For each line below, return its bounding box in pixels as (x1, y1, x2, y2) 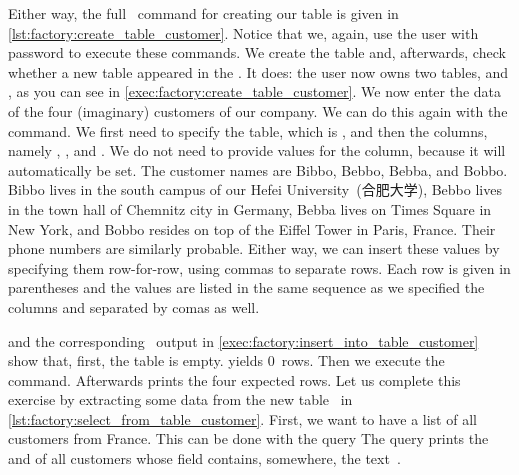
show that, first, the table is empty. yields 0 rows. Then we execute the (8, 350, 445, 371)
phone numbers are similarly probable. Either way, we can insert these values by (8, 238, 500, 259)
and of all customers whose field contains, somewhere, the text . (8, 448, 401, 469)
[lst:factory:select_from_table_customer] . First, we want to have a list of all (8, 408, 477, 429)
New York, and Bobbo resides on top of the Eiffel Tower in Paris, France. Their (8, 218, 496, 239)
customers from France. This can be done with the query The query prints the (8, 428, 489, 449)
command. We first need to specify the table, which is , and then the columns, (8, 120, 488, 141)
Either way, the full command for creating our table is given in (8, 3, 399, 23)
